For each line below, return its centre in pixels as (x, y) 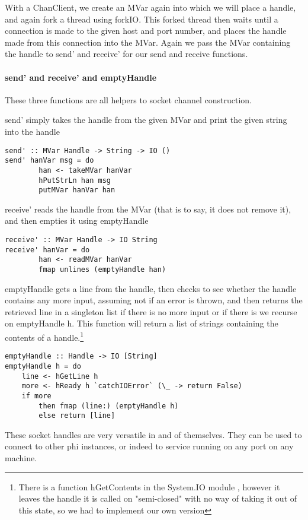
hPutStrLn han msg (75, 180)
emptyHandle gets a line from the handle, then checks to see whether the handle (151, 288)
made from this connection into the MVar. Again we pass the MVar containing (148, 42)
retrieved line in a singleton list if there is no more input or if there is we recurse (151, 311)
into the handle (32, 131)
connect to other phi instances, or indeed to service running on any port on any (149, 446)
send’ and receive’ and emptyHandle (81, 77)
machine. (21, 458)
